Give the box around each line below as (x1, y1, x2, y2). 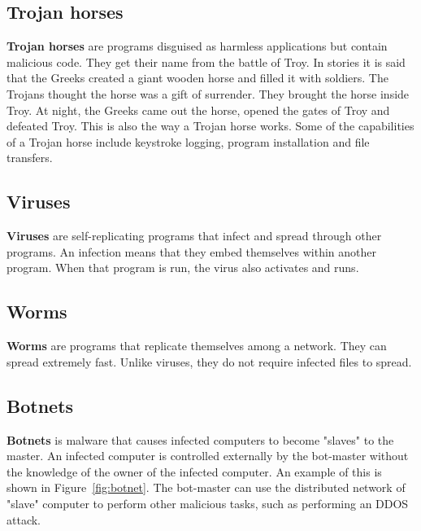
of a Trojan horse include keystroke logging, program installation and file (7, 133, 370, 150)
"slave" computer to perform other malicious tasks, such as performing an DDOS (7, 494, 409, 511)
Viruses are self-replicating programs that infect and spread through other (7, 227, 382, 244)
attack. (7, 511, 41, 528)
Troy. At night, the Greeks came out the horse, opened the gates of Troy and (7, 101, 390, 118)
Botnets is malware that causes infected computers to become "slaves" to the (7, 431, 394, 448)
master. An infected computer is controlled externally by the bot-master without (7, 447, 409, 464)
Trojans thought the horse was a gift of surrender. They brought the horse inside (7, 85, 410, 102)
